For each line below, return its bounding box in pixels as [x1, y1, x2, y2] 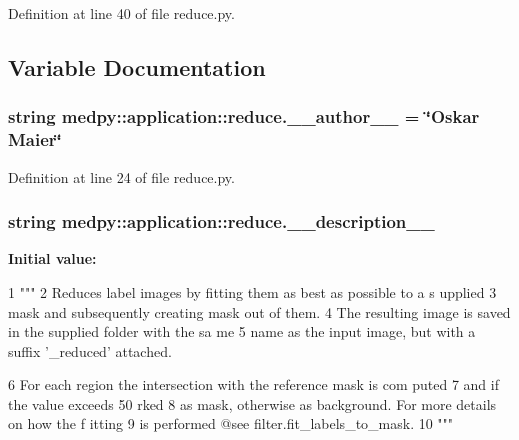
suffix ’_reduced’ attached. [8, 340, 172, 361]
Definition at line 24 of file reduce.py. [8, 166, 235, 187]
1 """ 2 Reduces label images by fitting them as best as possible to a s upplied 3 [8, 281, 497, 302]
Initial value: [8, 248, 97, 269]
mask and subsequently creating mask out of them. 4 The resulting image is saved [8, 301, 511, 322]
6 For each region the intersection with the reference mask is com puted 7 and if [8, 374, 499, 395]
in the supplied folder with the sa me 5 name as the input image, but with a [8, 321, 476, 342]
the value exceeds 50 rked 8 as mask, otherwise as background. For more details [8, 393, 497, 414]
